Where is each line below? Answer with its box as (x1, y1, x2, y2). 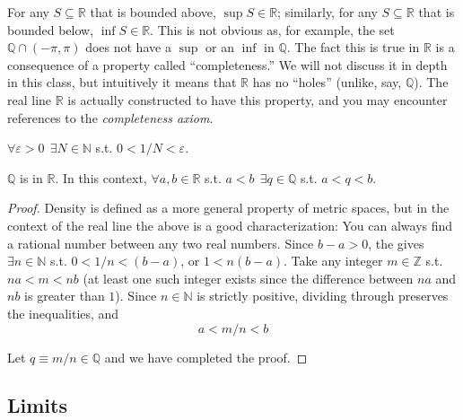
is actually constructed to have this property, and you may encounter (67, 90, 448, 109)
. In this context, (55, 168, 147, 187)
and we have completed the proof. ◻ (104, 347, 308, 366)
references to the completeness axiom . (7, 108, 214, 127)
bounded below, (7, 20, 94, 39)
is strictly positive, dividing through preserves (197, 286, 449, 305)
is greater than (24, 286, 105, 305)
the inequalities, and (7, 303, 119, 322)
